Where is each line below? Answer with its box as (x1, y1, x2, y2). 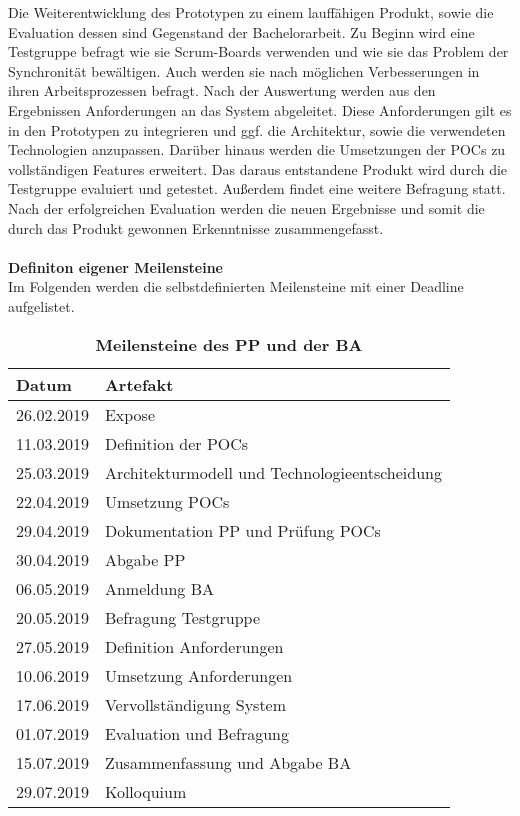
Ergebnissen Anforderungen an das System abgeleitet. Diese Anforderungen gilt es (8, 99, 512, 120)
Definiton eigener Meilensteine (8, 256, 223, 277)
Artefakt (104, 372, 174, 396)
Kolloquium (104, 779, 187, 803)
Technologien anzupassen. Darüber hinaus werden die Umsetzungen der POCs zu (8, 139, 506, 160)
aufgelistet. (8, 295, 75, 316)
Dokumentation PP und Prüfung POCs (104, 518, 381, 542)
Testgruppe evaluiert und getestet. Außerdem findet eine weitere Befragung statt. (8, 178, 506, 199)
